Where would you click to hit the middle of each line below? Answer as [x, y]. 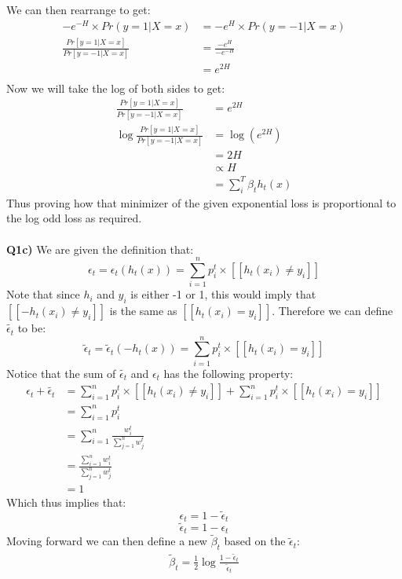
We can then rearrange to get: [79, 9]
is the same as [143, 311]
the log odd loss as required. [74, 218]
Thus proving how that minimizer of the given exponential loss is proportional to [201, 202]
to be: [32, 328]
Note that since [43, 294]
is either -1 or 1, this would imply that [223, 294]
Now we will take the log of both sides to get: [116, 88]
